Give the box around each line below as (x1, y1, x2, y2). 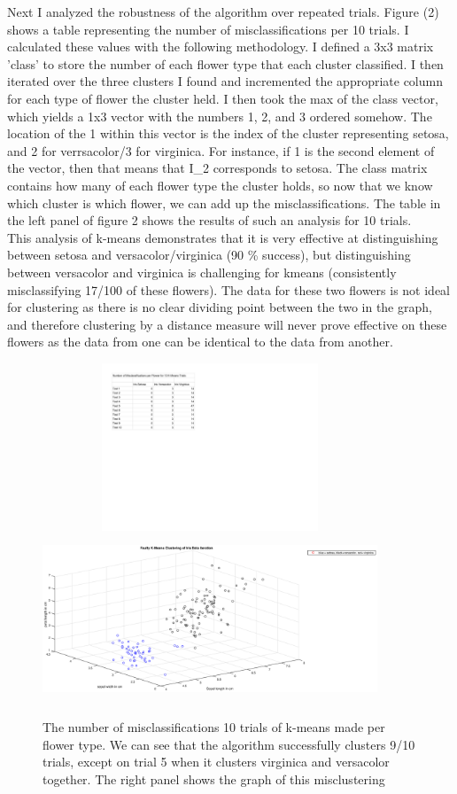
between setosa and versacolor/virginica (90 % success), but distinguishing (7, 245, 411, 264)
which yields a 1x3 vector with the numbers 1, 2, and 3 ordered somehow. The (7, 106, 432, 125)
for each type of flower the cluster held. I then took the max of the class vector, (7, 89, 438, 107)
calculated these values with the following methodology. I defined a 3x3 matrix (7, 37, 434, 56)
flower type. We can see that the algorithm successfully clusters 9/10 (43, 735, 415, 753)
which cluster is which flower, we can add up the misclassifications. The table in (7, 193, 441, 212)
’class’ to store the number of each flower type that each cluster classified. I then (7, 54, 444, 73)
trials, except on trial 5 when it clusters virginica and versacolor (43, 752, 390, 771)
